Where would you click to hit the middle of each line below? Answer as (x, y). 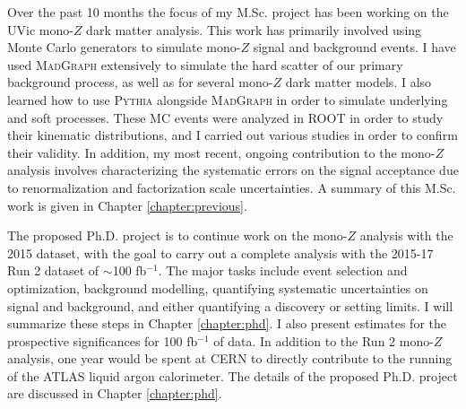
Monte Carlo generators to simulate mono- (124, 47)
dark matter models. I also (358, 82)
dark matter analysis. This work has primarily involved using (254, 29)
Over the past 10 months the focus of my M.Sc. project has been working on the (228, 12)
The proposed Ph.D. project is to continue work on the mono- (177, 235)
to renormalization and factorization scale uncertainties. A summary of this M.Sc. (232, 187)
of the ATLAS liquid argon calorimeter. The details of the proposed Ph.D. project (233, 375)
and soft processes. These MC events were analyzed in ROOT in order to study (225, 117)
